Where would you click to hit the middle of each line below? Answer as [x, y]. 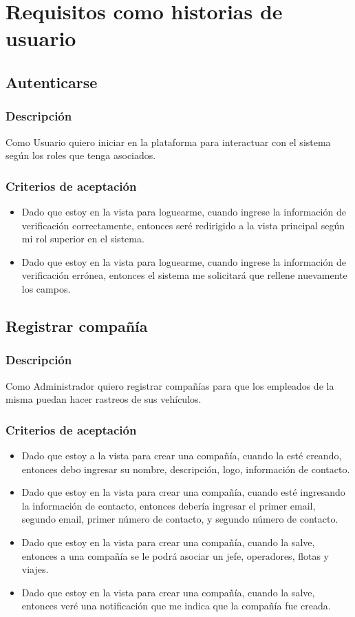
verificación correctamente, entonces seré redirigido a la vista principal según [183, 225]
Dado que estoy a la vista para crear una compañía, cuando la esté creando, [182, 455]
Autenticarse [52, 82]
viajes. [35, 569]
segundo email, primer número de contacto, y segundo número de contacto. [180, 519]
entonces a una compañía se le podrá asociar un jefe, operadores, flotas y [175, 555]
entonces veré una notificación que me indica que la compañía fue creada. [176, 606]
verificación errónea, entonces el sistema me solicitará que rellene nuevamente [184, 275]
